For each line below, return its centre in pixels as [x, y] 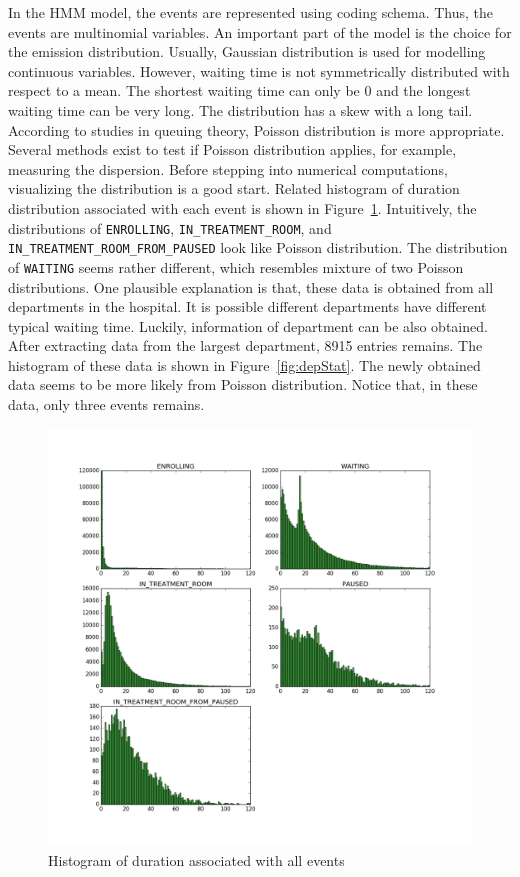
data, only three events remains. [106, 404]
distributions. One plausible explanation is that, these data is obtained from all [251, 286]
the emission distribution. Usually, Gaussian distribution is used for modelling [247, 51]
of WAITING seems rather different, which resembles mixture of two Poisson [236, 266]
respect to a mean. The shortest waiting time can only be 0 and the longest [239, 90]
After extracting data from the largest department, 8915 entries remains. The [245, 345]
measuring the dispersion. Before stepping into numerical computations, [228, 168]
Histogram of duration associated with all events [196, 859]
